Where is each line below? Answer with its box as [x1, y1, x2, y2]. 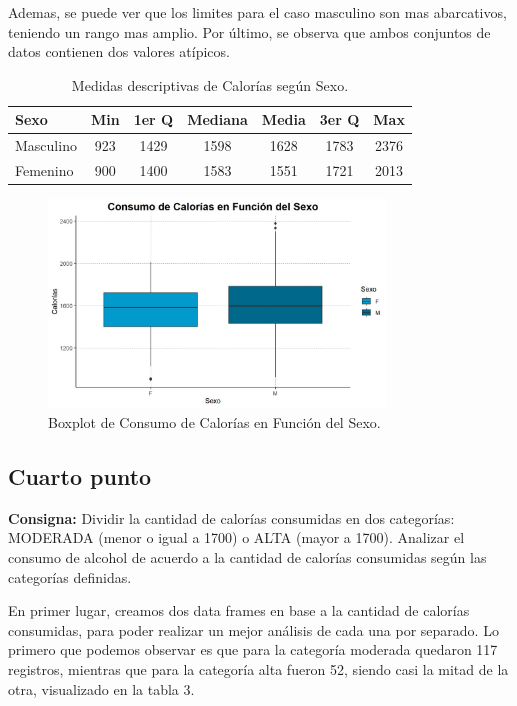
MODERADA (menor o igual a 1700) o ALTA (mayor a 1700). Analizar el [8, 527, 465, 548]
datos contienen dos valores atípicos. [8, 41, 230, 62]
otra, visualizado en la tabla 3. [8, 678, 195, 699]
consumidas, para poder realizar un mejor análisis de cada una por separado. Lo [8, 619, 499, 640]
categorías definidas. [8, 566, 132, 587]
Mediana [187, 109, 248, 130]
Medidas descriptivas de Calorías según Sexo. [71, 74, 349, 95]
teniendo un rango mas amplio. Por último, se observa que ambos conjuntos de [8, 21, 491, 42]
